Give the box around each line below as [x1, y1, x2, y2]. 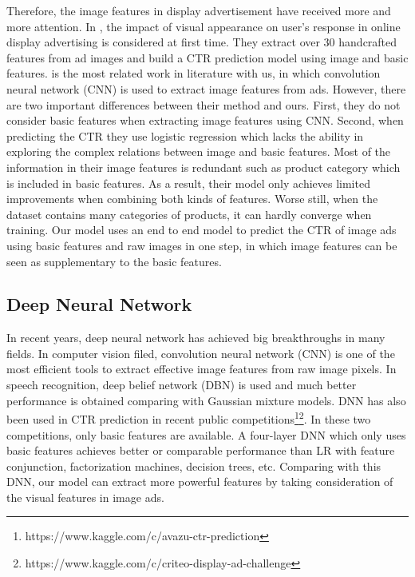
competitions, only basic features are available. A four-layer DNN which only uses [6, 426, 406, 443]
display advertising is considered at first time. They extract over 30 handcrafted [6, 34, 397, 50]
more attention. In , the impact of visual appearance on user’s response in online [6, 18, 401, 34]
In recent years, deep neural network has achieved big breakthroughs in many [6, 329, 385, 346]
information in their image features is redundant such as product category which [6, 158, 401, 175]
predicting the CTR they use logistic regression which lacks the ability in [6, 127, 364, 144]
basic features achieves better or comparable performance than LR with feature [6, 442, 395, 459]
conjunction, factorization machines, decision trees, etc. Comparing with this [6, 457, 381, 474]
